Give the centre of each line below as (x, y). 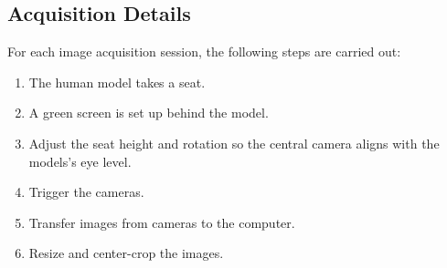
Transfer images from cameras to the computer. (162, 222)
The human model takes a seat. (117, 82)
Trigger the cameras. (86, 192)
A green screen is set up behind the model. (149, 113)
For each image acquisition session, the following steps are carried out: (204, 52)
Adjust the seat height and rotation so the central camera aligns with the (234, 143)
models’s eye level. (80, 161)
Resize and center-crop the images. (126, 253)
